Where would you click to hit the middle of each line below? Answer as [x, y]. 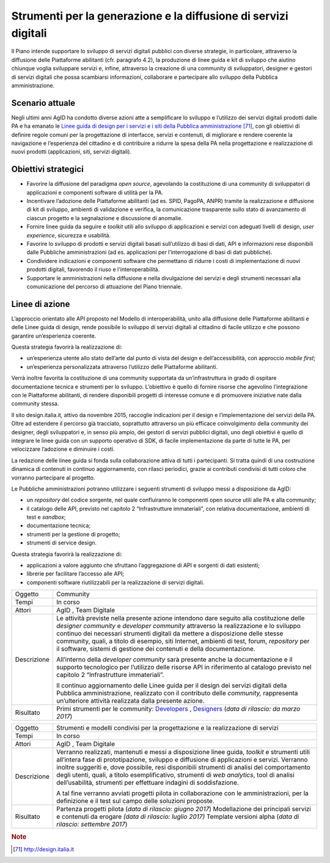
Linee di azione [41, 304]
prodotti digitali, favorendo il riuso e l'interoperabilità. [93, 270]
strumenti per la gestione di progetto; [73, 534]
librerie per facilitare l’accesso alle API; [75, 574]
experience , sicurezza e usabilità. [69, 235]
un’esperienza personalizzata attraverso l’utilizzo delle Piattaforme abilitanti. [122, 366]
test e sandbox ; [46, 517]
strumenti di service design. [62, 543]
